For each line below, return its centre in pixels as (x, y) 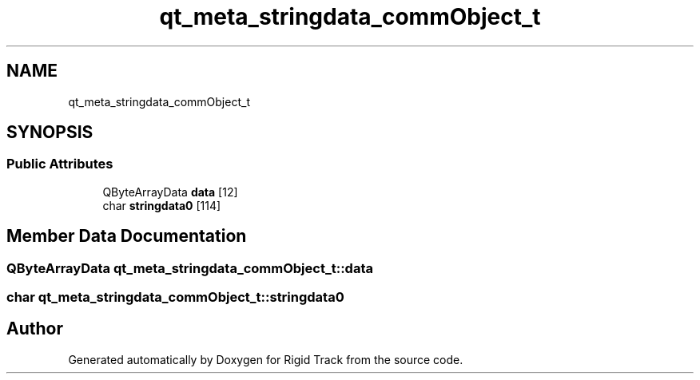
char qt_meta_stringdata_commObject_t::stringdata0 (175, 297)
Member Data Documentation (127, 236)
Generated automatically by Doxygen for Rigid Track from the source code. (266, 359)
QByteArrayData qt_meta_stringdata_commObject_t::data (190, 268)
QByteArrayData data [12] (170, 192)
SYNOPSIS (50, 133)
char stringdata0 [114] (162, 205)
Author (35, 329)
